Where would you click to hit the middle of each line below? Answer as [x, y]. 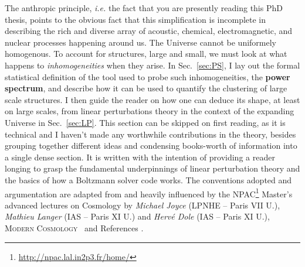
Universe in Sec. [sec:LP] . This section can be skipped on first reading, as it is [145, 122]
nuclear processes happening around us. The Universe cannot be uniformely [140, 42]
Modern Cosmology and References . [74, 227]
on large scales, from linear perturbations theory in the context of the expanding [150, 111]
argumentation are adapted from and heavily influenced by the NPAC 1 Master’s [149, 193]
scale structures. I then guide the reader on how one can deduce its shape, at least [152, 99]
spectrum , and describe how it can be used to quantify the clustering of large [146, 88]
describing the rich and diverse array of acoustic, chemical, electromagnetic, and [149, 31]
